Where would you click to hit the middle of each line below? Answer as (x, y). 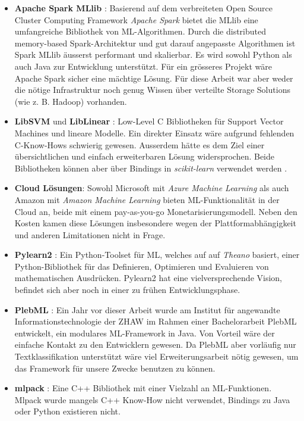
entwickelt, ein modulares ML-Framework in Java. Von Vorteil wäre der (145, 333)
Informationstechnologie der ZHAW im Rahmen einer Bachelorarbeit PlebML (156, 321)
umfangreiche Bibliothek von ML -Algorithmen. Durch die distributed (140, 31)
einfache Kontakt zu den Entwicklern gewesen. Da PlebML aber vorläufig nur (155, 344)
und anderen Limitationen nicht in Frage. (90, 234)
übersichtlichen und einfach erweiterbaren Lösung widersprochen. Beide (145, 156)
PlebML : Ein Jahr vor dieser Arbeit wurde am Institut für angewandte (147, 309)
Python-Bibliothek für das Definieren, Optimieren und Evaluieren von (142, 266)
